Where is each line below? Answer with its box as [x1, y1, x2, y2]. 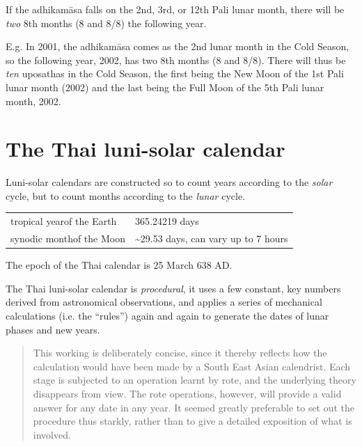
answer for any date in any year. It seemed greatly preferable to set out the [33, 400, 355, 414]
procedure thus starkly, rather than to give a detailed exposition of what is [33, 414, 352, 428]
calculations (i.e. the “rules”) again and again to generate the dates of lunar [6, 308, 329, 322]
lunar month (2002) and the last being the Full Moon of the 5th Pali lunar [6, 79, 324, 94]
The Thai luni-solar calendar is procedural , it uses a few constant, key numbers [6, 281, 341, 295]
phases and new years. [6, 322, 100, 336]
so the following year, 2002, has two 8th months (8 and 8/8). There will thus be [6, 52, 346, 67]
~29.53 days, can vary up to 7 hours [135, 231, 288, 246]
